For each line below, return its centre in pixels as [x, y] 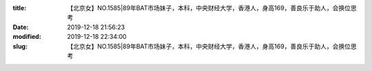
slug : [20, 46]
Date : [21, 27]
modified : [27, 37]
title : [20, 8]
